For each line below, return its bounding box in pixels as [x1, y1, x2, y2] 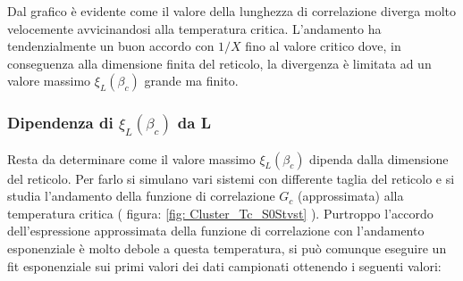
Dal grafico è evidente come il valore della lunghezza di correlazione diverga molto [7, 2, 457, 20]
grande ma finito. [144, 71, 239, 90]
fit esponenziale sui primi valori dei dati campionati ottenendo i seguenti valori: [7, 256, 442, 275]
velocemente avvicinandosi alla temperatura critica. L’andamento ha [7, 19, 382, 37]
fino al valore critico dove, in [245, 37, 401, 55]
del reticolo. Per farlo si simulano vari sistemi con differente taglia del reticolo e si [7, 169, 455, 187]
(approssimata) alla [298, 186, 404, 205]
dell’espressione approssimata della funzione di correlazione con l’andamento [7, 221, 425, 240]
